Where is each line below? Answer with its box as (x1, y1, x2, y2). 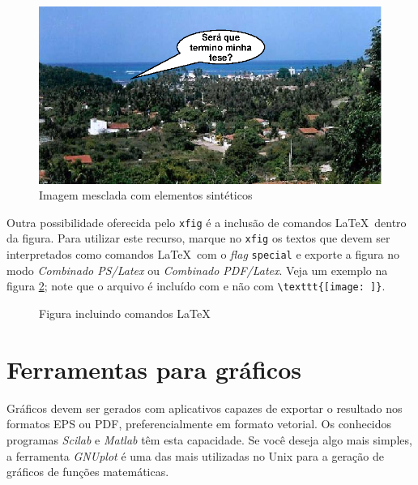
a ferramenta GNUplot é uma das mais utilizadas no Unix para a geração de (6, 447, 384, 464)
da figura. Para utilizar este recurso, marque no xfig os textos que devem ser (6, 230, 390, 247)
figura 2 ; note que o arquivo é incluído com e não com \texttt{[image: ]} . (6, 277, 386, 294)
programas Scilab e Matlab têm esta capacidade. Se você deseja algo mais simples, (6, 431, 412, 448)
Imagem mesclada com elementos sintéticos (39, 187, 253, 204)
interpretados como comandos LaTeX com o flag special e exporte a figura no (6, 246, 400, 263)
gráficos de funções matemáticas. (6, 463, 169, 480)
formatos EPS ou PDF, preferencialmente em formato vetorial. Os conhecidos (6, 415, 392, 432)
